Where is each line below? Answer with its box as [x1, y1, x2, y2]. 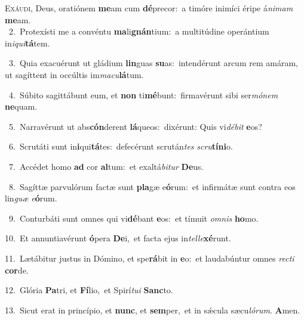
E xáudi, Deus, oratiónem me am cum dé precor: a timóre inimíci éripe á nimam [5, 2, 293, 14]
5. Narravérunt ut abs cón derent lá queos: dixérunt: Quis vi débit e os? [8, 120, 262, 132]
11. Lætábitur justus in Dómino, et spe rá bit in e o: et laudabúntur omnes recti [5, 251, 294, 264]
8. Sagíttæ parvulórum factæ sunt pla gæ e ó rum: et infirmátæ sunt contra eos [8, 180, 296, 192]
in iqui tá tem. [5, 36, 50, 49]
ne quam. [5, 100, 38, 113]
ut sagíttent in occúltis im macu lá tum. [5, 68, 144, 80]
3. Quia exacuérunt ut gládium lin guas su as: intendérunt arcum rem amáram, [8, 57, 298, 69]
